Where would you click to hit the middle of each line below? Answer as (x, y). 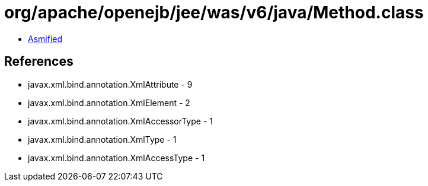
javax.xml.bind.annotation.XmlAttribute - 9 (110, 84)
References (39, 62)
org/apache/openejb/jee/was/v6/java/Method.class (214, 12)
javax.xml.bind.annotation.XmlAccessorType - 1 (120, 121)
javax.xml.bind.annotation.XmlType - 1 (102, 139)
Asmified (45, 39)
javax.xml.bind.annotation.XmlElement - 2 (109, 102)
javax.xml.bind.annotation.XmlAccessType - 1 (116, 158)
